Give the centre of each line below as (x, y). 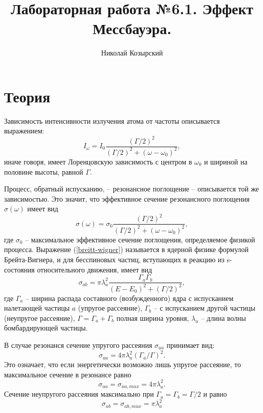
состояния (20, 269)
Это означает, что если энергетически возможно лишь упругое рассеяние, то (123, 364)
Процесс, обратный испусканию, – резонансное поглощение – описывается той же (131, 189)
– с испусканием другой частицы (204, 308)
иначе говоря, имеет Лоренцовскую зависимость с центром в (98, 161)
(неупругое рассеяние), (40, 318)
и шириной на (226, 161)
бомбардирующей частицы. (46, 328)
